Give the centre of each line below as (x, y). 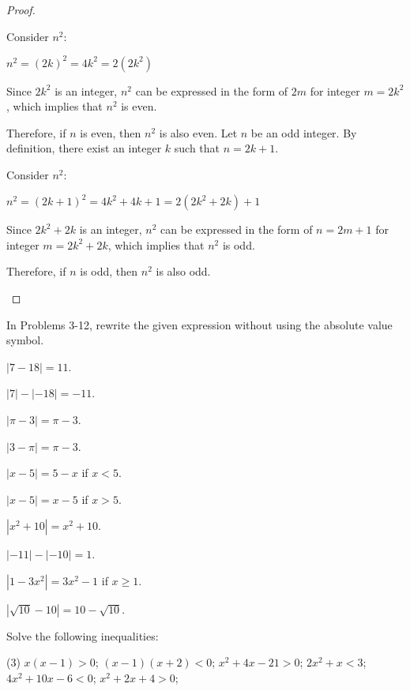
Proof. (21, 9)
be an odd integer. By (304, 132)
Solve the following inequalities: (83, 635)
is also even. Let (198, 132)
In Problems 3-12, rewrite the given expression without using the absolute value (199, 324)
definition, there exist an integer (84, 148)
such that (197, 148)
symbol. (25, 340)
